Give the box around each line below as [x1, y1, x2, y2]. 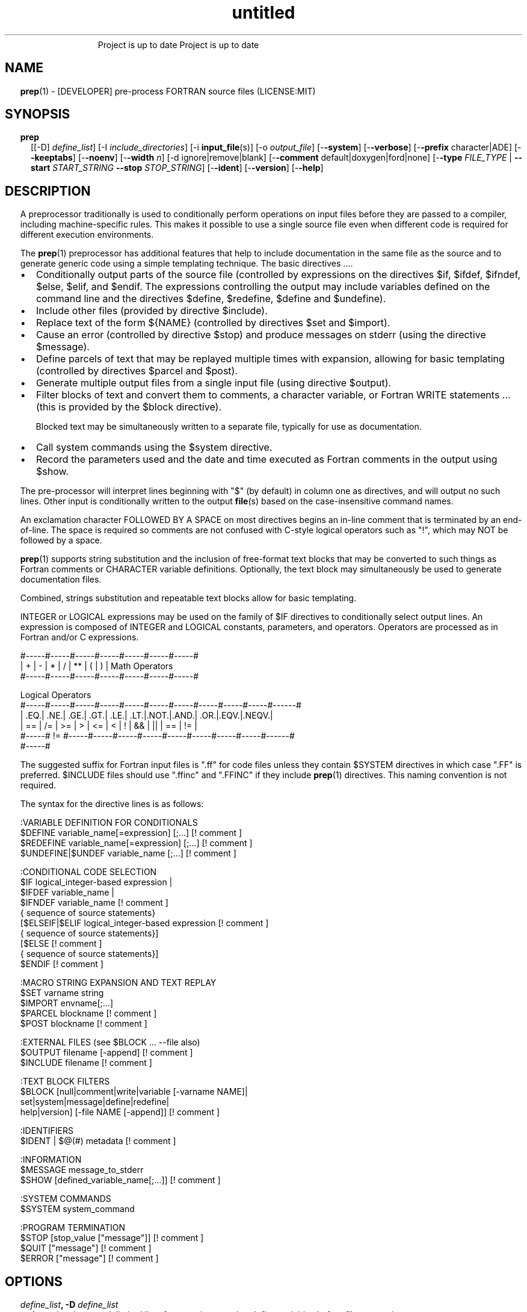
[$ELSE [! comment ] [20, 938, 102, 949]
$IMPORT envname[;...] [20, 998, 114, 1009]
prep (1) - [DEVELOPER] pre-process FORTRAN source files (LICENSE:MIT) [20, 85, 316, 96]
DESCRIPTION [5, 183, 91, 199]
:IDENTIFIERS [20, 1125, 73, 1136]
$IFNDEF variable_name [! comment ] [20, 897, 168, 908]
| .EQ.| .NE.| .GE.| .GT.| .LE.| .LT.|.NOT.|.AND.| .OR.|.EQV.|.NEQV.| [20, 710, 273, 721]
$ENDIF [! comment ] [20, 959, 103, 970]
